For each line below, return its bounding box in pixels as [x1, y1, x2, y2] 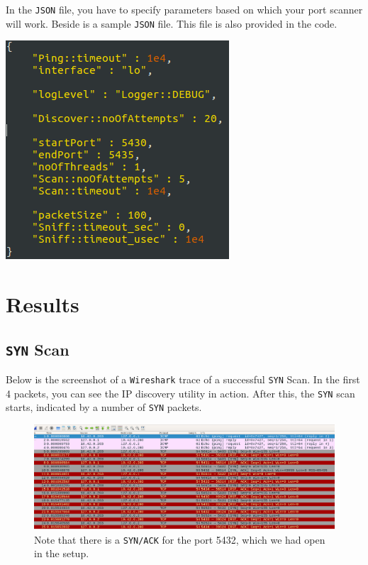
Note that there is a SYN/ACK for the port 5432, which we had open [34, 532, 325, 547]
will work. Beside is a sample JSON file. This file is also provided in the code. [6, 16, 338, 31]
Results [6, 290, 79, 319]
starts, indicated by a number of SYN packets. [6, 400, 202, 415]
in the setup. [34, 546, 89, 561]
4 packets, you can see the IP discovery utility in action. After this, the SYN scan [6, 385, 355, 400]
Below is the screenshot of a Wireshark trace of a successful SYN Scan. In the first [6, 372, 360, 387]
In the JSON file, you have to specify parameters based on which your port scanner [6, 2, 363, 16]
